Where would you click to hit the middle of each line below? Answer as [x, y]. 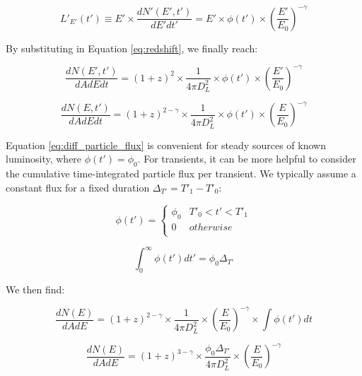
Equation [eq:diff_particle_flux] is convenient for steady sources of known [166, 145]
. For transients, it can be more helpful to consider [247, 159]
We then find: [35, 289]
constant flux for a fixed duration [78, 187]
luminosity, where [44, 159]
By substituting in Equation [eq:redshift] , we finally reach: [132, 48]
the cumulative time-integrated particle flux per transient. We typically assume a [181, 174]
